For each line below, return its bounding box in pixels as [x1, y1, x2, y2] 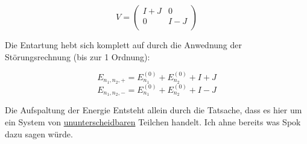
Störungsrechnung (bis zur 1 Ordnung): [5, 50, 150, 63]
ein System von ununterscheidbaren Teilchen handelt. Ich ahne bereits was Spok [5, 116, 301, 128]
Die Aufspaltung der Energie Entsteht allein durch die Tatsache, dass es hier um [5, 104, 302, 116]
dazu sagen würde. [5, 127, 73, 140]
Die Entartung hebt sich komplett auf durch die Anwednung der [5, 39, 242, 51]
